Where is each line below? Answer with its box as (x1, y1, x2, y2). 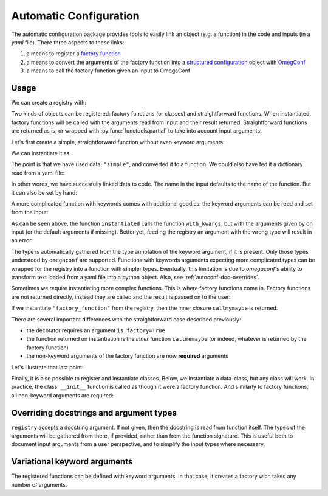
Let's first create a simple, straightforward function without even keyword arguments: (11, 138, 225, 145)
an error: (11, 237, 33, 244)
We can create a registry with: (11, 99, 87, 107)
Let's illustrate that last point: (11, 363, 84, 371)
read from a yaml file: (11, 169, 65, 176)
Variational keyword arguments (11, 456, 133, 467)
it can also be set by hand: (11, 189, 77, 196)
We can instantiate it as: (11, 149, 71, 156)
